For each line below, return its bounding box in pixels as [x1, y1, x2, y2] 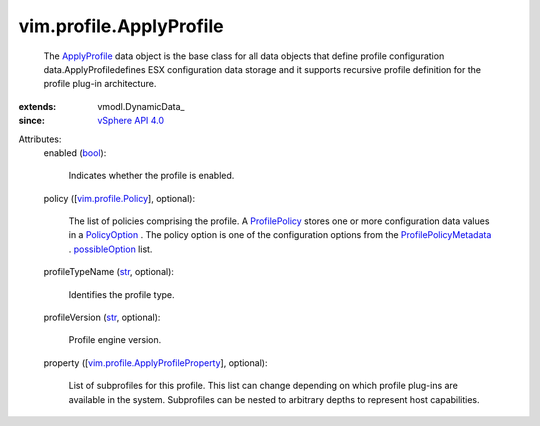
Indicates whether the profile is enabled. [68, 170, 235, 182]
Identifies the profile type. [68, 288, 175, 300]
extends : [18, 100, 57, 112]
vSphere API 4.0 [97, 115, 165, 127]
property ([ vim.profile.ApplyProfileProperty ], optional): [43, 356, 268, 369]
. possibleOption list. [68, 243, 153, 255]
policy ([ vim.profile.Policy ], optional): [43, 192, 195, 204]
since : [18, 115, 45, 127]
